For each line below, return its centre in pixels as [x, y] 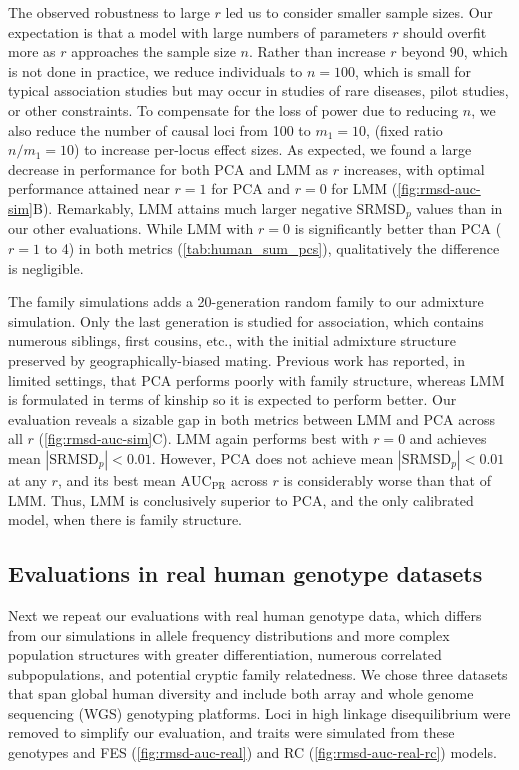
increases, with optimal [414, 168]
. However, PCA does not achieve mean [272, 457]
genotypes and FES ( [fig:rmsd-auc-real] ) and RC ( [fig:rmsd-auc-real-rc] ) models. [252, 752]
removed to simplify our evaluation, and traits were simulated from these [231, 732]
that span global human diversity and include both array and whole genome [241, 693]
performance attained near [89, 188]
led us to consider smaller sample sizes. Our [359, 12]
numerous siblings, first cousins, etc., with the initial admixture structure [232, 340]
